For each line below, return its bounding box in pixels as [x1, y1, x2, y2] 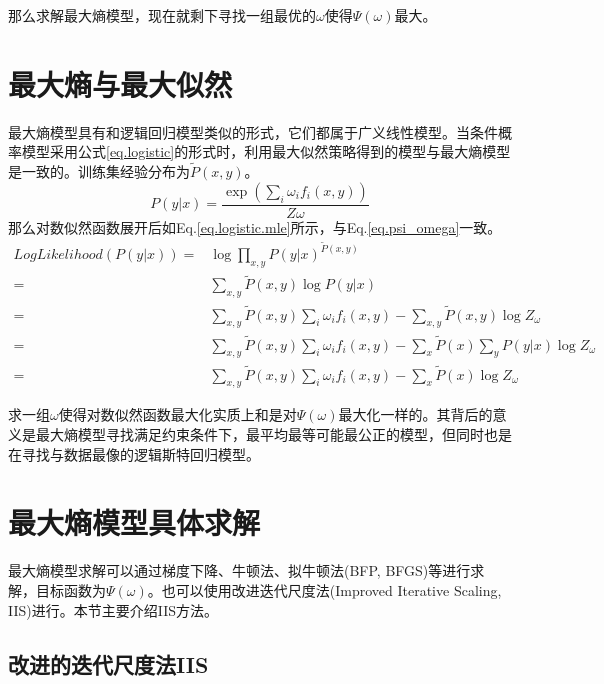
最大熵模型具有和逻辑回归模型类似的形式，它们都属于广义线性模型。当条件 [8, 121, 498, 142]
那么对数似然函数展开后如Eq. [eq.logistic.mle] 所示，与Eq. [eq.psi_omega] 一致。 [8, 216, 502, 237]
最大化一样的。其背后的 [338, 404, 493, 425]
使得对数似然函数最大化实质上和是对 [58, 404, 297, 425]
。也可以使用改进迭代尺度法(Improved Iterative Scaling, [147, 579, 502, 600]
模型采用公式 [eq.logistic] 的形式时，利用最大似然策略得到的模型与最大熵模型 [21, 141, 511, 162]
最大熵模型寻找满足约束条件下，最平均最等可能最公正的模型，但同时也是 [35, 424, 512, 445]
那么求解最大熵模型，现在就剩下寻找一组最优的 [8, 5, 316, 25]
